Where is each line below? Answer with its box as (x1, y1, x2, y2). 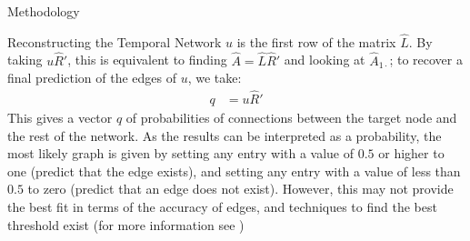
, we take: (187, 68, 242, 87)
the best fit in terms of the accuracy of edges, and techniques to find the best (7, 197, 437, 216)
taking (7, 50, 43, 69)
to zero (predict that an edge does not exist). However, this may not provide (27, 179, 454, 198)
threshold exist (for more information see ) (7, 215, 245, 234)
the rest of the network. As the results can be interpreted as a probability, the (7, 126, 442, 145)
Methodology (7, 2, 80, 20)
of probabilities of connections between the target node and (125, 108, 457, 127)
